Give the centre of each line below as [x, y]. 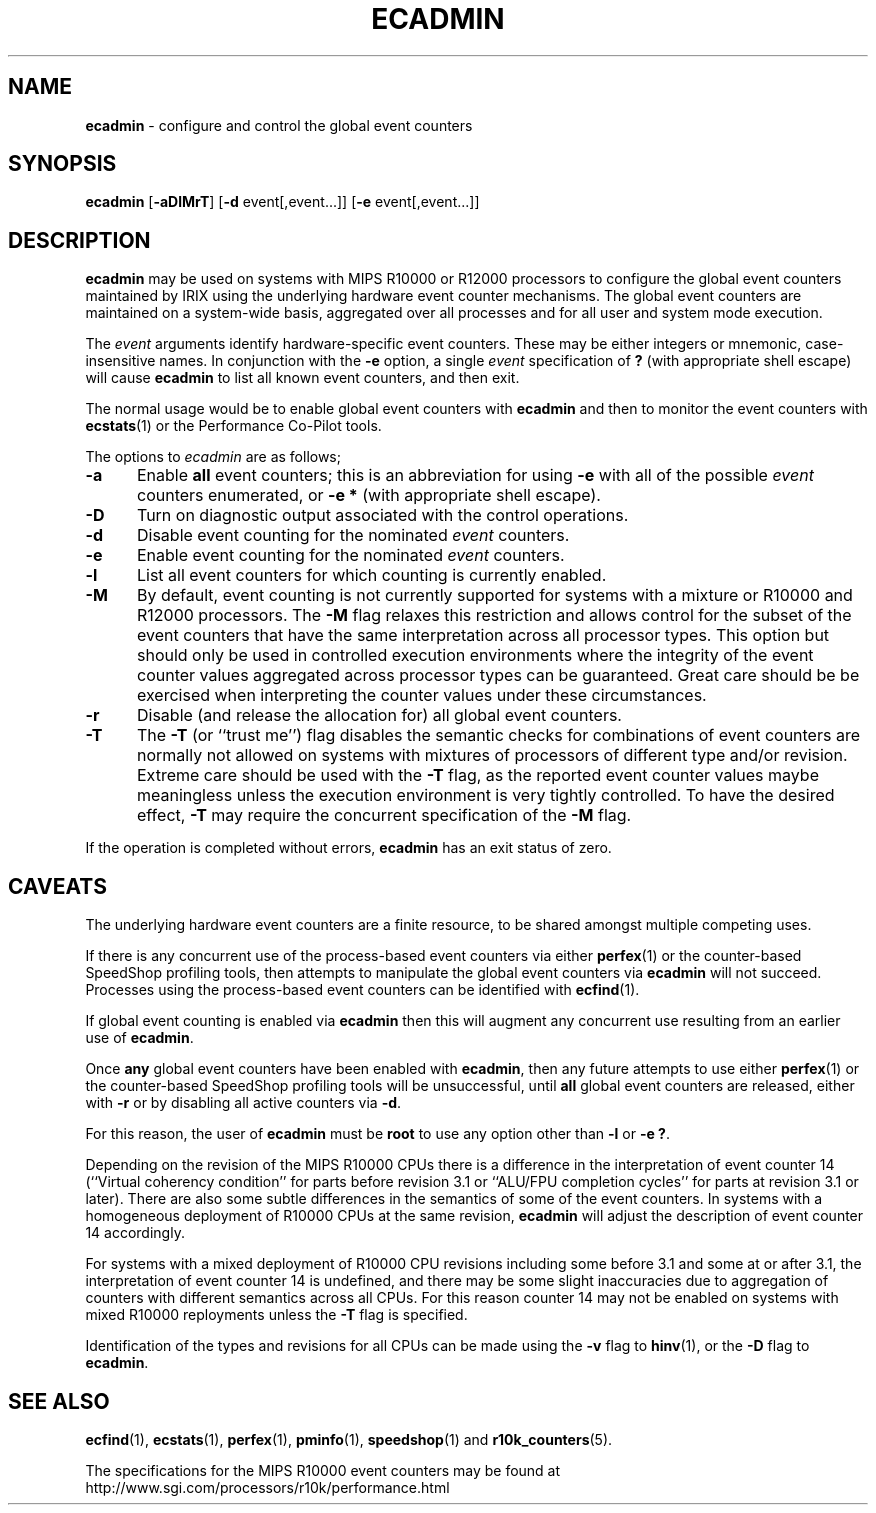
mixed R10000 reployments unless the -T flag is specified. [276, 1315]
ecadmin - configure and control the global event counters [279, 125]
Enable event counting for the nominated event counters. [350, 555]
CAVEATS [57, 886]
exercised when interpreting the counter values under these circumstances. [421, 695]
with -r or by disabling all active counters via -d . [243, 1103]
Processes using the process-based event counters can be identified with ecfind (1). [362, 990]
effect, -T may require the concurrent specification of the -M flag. [384, 815]
